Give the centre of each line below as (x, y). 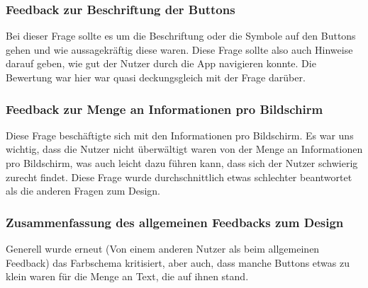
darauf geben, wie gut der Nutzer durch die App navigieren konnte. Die (161, 63)
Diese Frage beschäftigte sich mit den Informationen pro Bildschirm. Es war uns (180, 135)
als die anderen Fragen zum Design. (83, 191)
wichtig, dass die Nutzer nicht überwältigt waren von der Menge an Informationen (184, 149)
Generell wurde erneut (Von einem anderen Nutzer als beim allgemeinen (163, 248)
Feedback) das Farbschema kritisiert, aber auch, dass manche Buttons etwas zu (178, 262)
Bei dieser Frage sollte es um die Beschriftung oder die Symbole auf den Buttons (181, 36)
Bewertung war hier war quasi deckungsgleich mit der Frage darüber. (156, 77)
